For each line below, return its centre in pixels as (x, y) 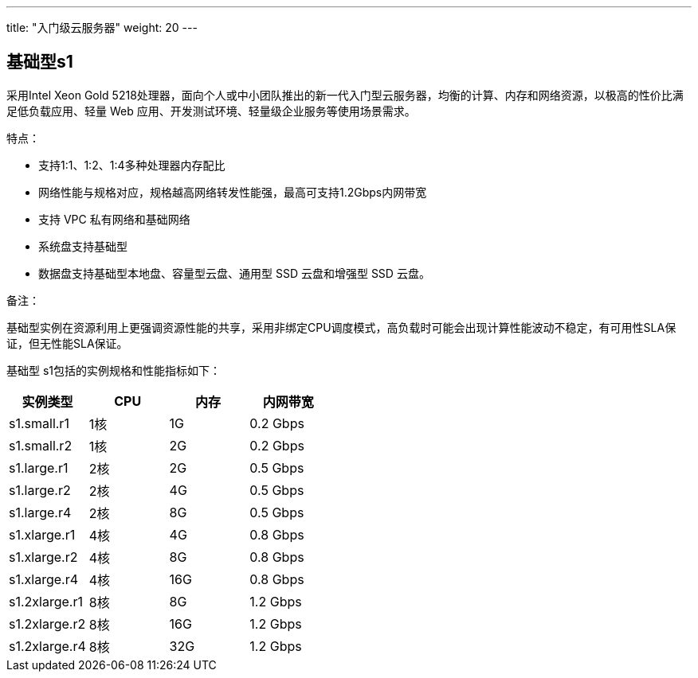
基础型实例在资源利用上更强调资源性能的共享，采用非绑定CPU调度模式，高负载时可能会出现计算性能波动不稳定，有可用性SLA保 (341, 327)
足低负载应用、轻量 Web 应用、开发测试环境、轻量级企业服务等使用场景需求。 (211, 111)
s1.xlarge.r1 (42, 534)
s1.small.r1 (39, 423)
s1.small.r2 (41, 445)
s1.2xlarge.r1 (46, 601)
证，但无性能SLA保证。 (67, 343)
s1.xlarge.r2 (43, 557)
